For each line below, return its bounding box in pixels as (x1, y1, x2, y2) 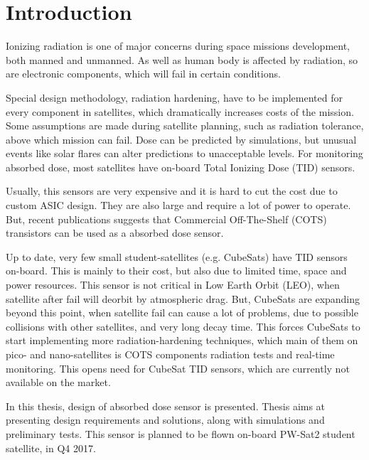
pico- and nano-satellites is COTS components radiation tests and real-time (6, 347, 335, 361)
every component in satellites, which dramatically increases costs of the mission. (6, 104, 354, 119)
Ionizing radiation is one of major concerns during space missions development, (6, 38, 351, 53)
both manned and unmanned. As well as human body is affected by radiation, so (6, 52, 358, 67)
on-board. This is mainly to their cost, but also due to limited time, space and (6, 263, 347, 278)
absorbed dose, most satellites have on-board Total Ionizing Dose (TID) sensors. (6, 159, 355, 174)
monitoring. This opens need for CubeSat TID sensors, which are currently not (6, 360, 350, 375)
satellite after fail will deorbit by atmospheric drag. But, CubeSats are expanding (6, 291, 360, 306)
